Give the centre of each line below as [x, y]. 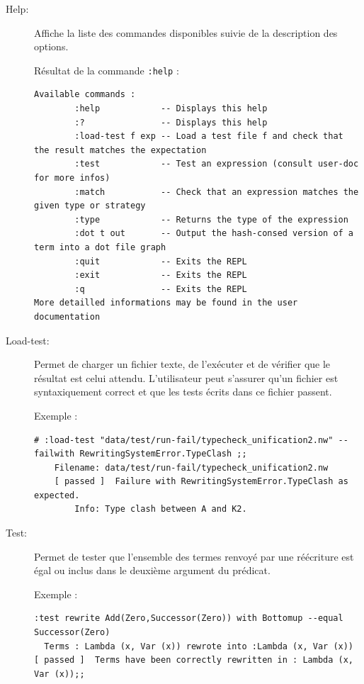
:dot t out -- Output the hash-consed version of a [214, 234]
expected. [57, 495]
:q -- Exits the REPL [161, 289]
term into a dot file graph [100, 247]
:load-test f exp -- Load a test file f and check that [209, 136]
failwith [55, 454]
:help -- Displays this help [171, 109]
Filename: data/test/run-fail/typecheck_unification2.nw [191, 467]
